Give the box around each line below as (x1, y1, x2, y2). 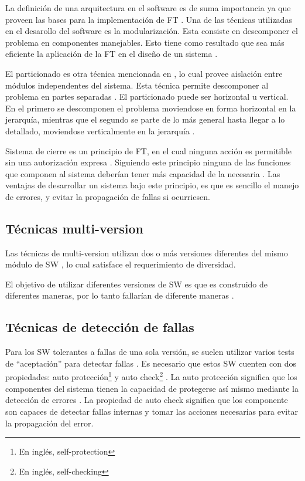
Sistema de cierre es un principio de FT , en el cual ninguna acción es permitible (5, 144, 292, 157)
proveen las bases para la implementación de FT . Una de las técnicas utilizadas (5, 13, 292, 25)
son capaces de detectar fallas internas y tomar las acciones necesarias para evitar (5, 405, 299, 417)
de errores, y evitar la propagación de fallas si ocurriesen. (5, 190, 210, 202)
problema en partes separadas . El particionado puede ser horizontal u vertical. (5, 90, 289, 103)
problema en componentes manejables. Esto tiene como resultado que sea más (5, 36, 285, 48)
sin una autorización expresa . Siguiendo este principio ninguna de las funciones (5, 156, 291, 168)
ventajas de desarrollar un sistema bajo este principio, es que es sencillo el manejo (5, 179, 299, 191)
